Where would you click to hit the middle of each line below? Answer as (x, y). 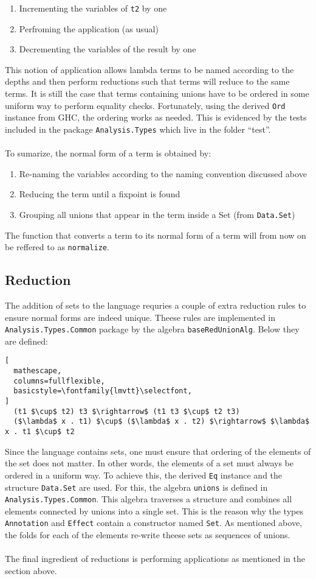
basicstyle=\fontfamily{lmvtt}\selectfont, (103, 391)
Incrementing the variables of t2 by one (93, 8)
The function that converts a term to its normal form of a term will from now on (156, 235)
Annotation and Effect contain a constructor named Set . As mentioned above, (153, 523)
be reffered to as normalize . (57, 247)
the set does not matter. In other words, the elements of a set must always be (149, 463)
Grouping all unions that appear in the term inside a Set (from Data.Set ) (157, 214)
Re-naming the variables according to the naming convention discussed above (163, 173)
